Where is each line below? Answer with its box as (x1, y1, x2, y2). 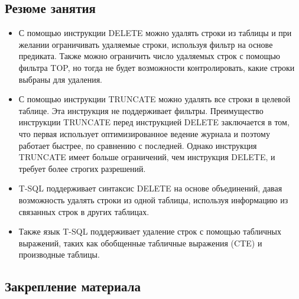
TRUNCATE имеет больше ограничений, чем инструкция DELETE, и (18, 151, 275, 163)
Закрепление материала (5, 277, 141, 295)
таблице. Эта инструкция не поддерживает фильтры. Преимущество (18, 104, 264, 116)
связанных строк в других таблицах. (18, 205, 149, 217)
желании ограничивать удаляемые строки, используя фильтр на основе (18, 38, 273, 50)
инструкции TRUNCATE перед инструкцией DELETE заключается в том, (18, 116, 290, 128)
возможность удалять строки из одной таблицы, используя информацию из (18, 193, 288, 206)
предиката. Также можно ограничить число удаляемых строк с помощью (18, 50, 281, 62)
